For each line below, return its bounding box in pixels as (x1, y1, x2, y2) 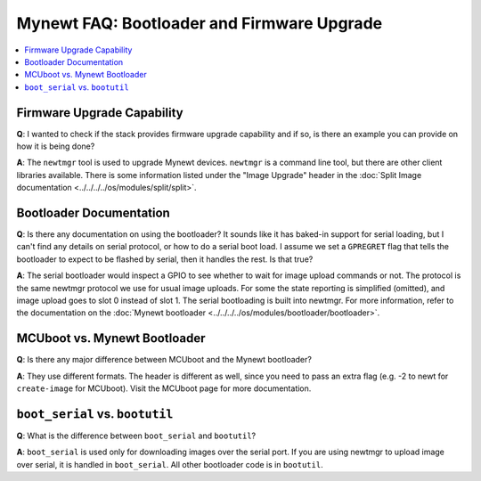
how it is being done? (16, 141, 95, 151)
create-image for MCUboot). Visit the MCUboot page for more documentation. (16, 383, 312, 394)
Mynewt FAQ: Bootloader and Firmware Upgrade (16, 13, 383, 33)
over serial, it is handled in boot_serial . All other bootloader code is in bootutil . (16, 459, 324, 469)
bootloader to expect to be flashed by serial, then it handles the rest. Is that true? (16, 254, 314, 265)
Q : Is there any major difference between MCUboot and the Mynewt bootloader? (16, 355, 312, 365)
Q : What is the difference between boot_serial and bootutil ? (16, 430, 257, 441)
